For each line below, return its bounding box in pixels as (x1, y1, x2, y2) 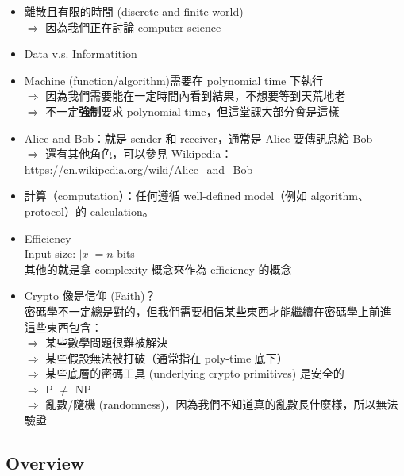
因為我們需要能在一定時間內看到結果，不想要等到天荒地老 (45, 87, 346, 104)
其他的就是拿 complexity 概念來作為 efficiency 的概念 (24, 260, 292, 277)
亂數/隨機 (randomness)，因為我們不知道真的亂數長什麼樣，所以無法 (45, 396, 398, 413)
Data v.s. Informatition (24, 45, 137, 62)
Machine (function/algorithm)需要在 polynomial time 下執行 (24, 71, 323, 88)
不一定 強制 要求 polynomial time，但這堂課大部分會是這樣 (45, 102, 340, 119)
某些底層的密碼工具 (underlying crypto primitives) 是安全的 (45, 365, 344, 382)
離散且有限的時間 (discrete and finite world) (24, 3, 244, 19)
